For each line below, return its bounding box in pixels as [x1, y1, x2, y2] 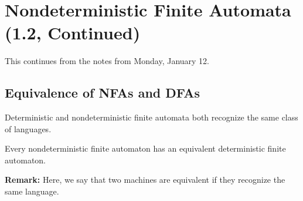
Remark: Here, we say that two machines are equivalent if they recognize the [5, 173, 285, 186]
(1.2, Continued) [5, 21, 141, 45]
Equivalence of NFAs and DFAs [5, 83, 200, 102]
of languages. [5, 122, 52, 135]
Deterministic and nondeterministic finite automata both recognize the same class [5, 111, 298, 123]
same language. [5, 185, 59, 197]
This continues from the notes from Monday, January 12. [5, 55, 210, 67]
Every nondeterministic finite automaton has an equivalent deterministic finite [5, 142, 286, 155]
